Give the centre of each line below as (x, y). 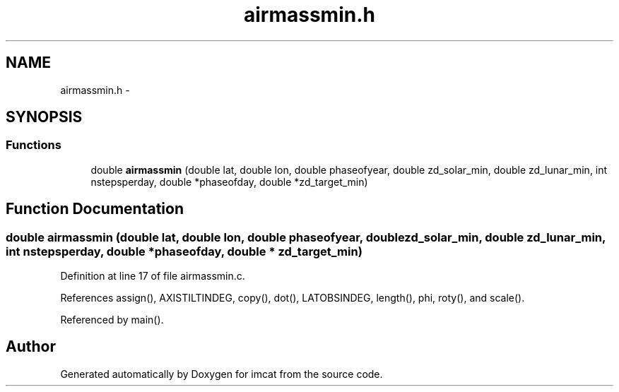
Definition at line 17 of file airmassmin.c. (153, 276)
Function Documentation (95, 209)
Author (31, 347)
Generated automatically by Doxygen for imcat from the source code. (222, 374)
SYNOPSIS (44, 117)
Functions (34, 145)
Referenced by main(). (112, 320)
